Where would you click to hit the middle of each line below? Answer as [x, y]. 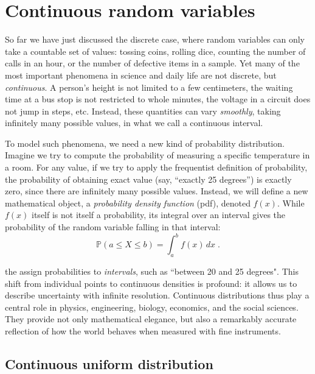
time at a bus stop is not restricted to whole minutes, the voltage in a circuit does [158, 99]
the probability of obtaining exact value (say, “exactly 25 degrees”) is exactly [148, 179]
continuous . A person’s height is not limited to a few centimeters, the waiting [149, 87]
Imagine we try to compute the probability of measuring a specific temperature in [157, 155]
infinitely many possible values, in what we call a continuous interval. [134, 123]
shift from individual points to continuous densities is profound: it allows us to [151, 283]
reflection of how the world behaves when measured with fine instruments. [143, 330]
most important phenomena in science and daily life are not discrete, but [141, 75]
